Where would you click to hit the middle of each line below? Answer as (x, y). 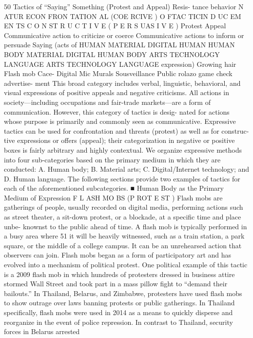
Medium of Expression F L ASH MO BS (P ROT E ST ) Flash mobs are (113, 197)
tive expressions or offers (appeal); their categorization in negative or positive (119, 140)
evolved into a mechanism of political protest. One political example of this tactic (126, 265)
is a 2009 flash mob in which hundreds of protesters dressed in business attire (119, 274)
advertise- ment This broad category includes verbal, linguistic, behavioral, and (122, 83)
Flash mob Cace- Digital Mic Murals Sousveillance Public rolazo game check (118, 73)
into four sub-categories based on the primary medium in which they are (112, 159)
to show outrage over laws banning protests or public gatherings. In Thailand (119, 303)
